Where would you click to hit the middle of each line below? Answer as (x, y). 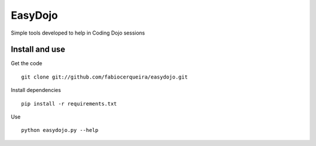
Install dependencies (36, 90)
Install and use (38, 50)
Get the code (27, 63)
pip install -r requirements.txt (69, 103)
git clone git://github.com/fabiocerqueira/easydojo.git (105, 77)
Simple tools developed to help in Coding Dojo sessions (78, 33)
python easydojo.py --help (60, 130)
